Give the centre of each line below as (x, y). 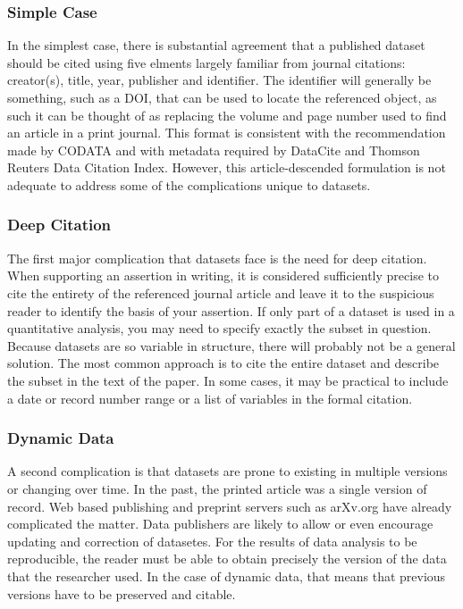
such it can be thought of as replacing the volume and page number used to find (227, 115)
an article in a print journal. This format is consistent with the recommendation (227, 133)
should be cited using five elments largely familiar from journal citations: (206, 62)
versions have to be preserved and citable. (122, 593)
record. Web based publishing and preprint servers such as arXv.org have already (230, 506)
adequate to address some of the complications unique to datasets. (189, 184)
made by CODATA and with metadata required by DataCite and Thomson (214, 150)
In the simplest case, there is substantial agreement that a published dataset (216, 45)
